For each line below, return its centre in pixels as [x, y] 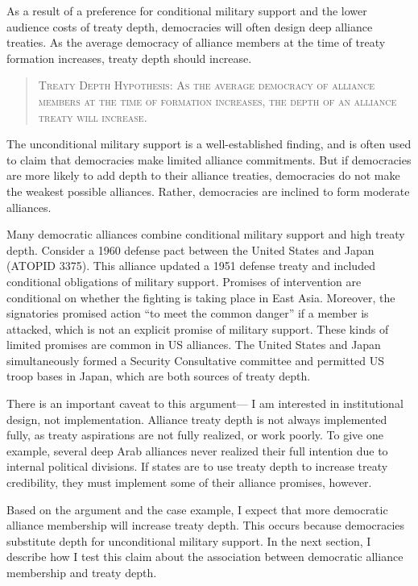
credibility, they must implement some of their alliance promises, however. [189, 482]
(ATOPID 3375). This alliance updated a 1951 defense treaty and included [191, 266]
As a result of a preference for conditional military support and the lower [187, 10]
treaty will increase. [93, 116]
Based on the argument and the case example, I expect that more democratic [197, 509]
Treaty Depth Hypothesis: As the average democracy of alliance [206, 85]
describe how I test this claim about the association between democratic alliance [205, 557]
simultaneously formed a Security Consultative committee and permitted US [195, 360]
